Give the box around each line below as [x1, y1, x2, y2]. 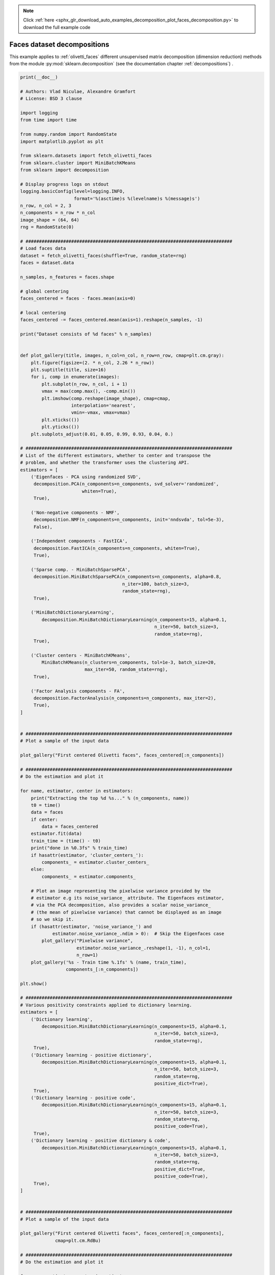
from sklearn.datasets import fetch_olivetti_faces [20, 153, 152, 159]
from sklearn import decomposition [20, 167, 109, 173]
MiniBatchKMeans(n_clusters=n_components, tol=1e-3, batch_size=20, [41, 659, 216, 666]
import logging [20, 110, 58, 116]
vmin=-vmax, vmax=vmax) [71, 410, 131, 416]
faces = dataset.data [20, 260, 74, 266]
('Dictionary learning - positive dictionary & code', [31, 1138, 171, 1143]
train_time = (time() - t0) [31, 838, 101, 844]
